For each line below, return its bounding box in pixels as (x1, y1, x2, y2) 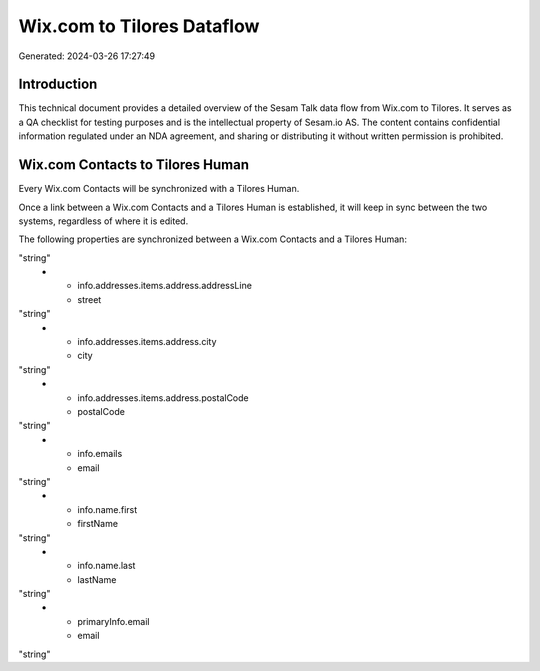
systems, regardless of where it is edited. (18, 215, 189, 227)
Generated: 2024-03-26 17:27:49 (18, 50, 156, 62)
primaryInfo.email (77, 615, 150, 627)
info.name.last (77, 560, 136, 572)
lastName (77, 573, 117, 585)
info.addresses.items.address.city (77, 336, 217, 348)
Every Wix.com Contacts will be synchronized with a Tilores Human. (18, 183, 300, 195)
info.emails (77, 448, 123, 460)
